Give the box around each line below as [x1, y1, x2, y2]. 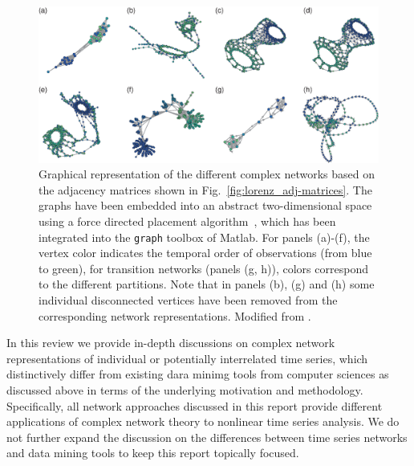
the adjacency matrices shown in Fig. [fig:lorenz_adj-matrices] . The [39, 181, 372, 198]
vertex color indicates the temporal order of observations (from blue [39, 244, 372, 261]
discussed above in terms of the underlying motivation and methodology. [6, 381, 363, 398]
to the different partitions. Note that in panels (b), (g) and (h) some [39, 276, 375, 292]
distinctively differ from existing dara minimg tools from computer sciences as [6, 366, 389, 382]
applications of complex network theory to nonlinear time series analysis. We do [6, 413, 400, 430]
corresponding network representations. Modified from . [39, 307, 311, 324]
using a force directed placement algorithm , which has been [39, 212, 336, 229]
